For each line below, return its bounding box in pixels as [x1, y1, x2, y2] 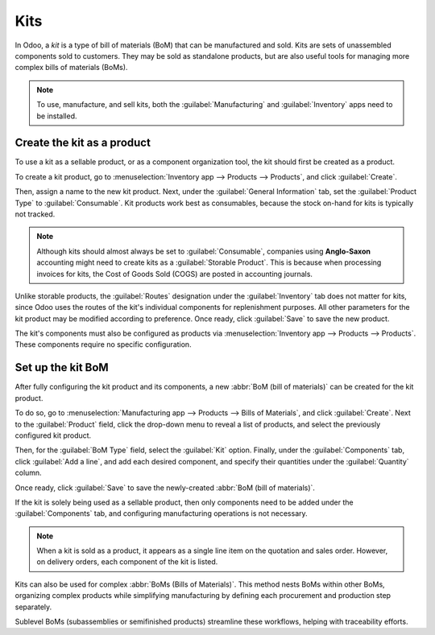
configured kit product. [14, 431, 92, 440]
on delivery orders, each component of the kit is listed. [36, 557, 218, 567]
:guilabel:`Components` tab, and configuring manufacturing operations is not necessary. [14, 509, 308, 518]
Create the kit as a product [14, 136, 151, 150]
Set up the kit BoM [14, 361, 109, 374]
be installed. [36, 111, 77, 121]
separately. [14, 602, 52, 612]
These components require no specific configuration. [14, 340, 193, 349]
